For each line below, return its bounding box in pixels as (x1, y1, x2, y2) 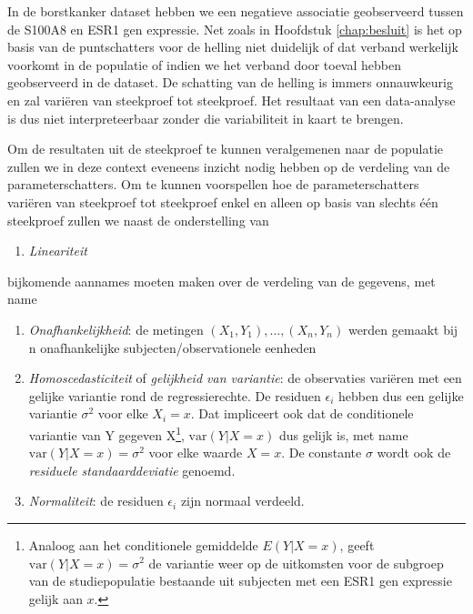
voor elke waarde (148, 443, 243, 462)
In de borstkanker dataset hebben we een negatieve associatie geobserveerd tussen (7, 2, 464, 20)
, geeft (339, 535, 375, 554)
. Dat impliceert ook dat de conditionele (190, 404, 414, 423)
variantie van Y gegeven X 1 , (28, 422, 185, 444)
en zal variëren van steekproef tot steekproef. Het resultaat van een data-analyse (7, 90, 456, 109)
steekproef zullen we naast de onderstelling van (7, 210, 269, 229)
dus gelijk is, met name (278, 425, 408, 444)
